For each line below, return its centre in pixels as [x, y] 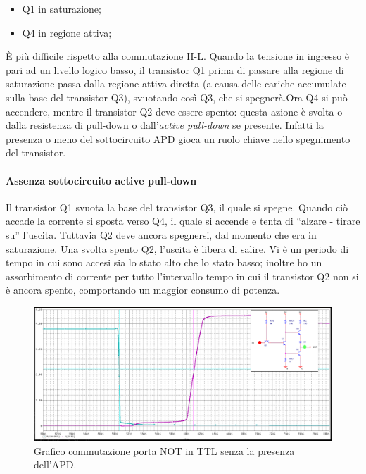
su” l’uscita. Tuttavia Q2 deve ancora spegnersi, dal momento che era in [161, 234]
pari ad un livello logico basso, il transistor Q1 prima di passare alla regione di [175, 69]
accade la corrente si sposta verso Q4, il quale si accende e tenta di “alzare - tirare [183, 221]
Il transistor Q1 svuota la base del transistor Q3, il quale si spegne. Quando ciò [177, 207]
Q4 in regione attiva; [67, 32]
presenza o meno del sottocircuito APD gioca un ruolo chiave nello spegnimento [178, 138]
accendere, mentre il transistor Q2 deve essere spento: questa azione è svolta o [174, 111]
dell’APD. [55, 464]
